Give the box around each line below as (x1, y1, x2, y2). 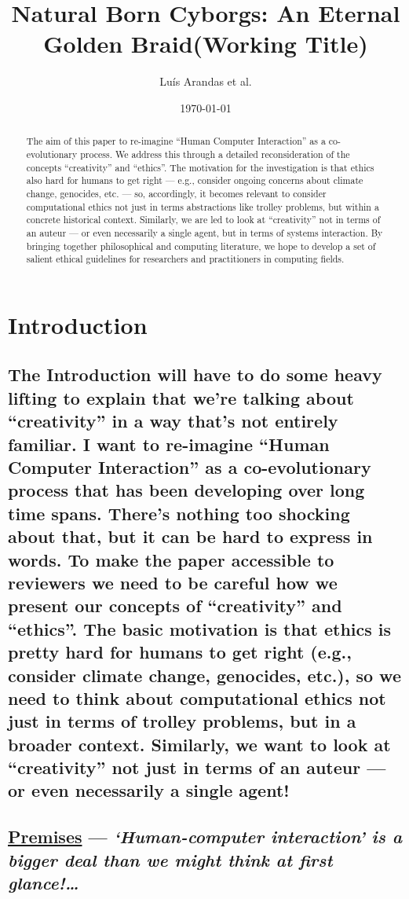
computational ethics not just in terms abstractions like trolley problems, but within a (26, 200, 379, 213)
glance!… (8, 871, 79, 895)
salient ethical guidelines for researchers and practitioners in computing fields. (26, 252, 345, 266)
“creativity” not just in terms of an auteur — (8, 755, 386, 780)
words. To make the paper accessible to (8, 547, 334, 571)
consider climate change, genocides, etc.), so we (8, 662, 401, 687)
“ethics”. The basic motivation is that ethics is (8, 616, 392, 640)
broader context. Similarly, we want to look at (8, 732, 391, 756)
